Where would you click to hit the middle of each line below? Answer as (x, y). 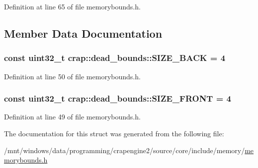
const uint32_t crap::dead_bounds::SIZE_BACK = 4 (115, 58)
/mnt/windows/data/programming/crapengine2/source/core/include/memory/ (125, 150)
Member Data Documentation (83, 33)
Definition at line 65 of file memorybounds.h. (72, 6)
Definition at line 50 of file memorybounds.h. (72, 76)
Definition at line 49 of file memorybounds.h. (72, 117)
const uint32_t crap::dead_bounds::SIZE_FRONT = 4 (118, 98)
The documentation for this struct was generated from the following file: (114, 133)
